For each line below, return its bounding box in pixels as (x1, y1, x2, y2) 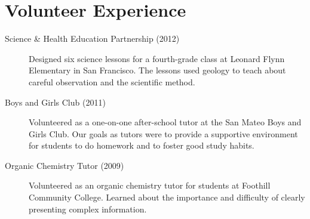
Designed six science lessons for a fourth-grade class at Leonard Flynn (29, 52, 285, 64)
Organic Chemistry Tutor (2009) (5, 159, 124, 171)
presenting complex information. (29, 202, 147, 215)
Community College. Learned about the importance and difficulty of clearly (29, 191, 305, 203)
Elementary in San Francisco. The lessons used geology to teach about (29, 64, 286, 76)
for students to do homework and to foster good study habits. (29, 139, 254, 152)
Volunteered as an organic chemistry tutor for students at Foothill (29, 179, 271, 192)
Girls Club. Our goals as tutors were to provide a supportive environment (29, 127, 298, 140)
